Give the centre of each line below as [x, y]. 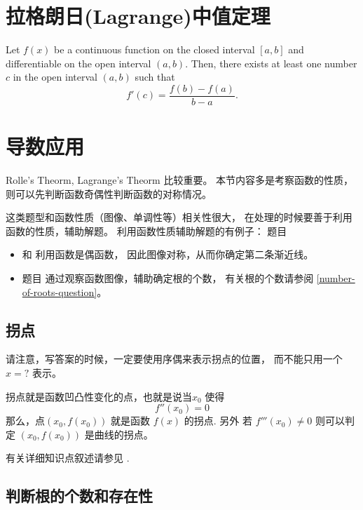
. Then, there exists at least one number [271, 63]
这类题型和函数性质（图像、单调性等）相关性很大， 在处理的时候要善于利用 [179, 217]
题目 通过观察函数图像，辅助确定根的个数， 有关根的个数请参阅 [168, 278]
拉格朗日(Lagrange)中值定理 [138, 16]
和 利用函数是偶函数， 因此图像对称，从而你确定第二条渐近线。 [168, 254]
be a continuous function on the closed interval [155, 49]
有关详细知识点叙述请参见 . [68, 458]
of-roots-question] [60, 291]
